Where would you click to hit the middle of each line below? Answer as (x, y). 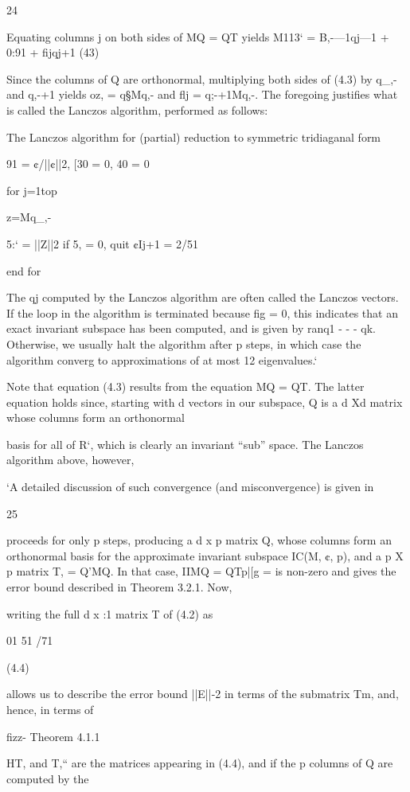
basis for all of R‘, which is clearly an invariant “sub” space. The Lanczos (185, 444)
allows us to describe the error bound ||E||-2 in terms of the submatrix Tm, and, (203, 694)
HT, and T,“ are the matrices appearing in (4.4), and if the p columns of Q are (200, 763)
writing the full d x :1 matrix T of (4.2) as (110, 613)
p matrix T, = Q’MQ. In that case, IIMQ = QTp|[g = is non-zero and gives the (201, 571)
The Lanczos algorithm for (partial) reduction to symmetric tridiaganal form (194, 137)
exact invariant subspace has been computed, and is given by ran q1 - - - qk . (191, 328)
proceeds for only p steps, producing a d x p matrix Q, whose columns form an (199, 540)
